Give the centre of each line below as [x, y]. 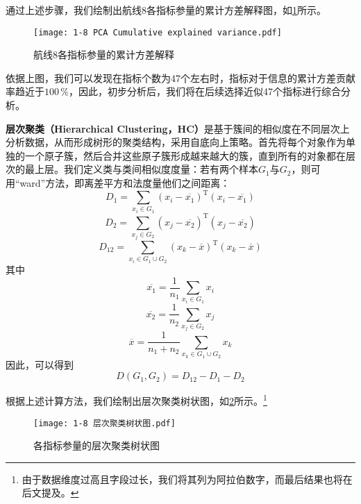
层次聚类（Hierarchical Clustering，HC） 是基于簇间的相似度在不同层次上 [178, 128]
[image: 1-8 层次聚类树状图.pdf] [104, 423]
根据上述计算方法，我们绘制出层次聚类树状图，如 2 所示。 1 [136, 400]
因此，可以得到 [40, 364]
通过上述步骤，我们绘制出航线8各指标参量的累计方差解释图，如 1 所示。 [166, 10]
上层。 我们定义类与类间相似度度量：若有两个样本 [146, 169]
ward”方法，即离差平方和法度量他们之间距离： [125, 183]
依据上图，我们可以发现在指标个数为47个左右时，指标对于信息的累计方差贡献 [180, 77]
